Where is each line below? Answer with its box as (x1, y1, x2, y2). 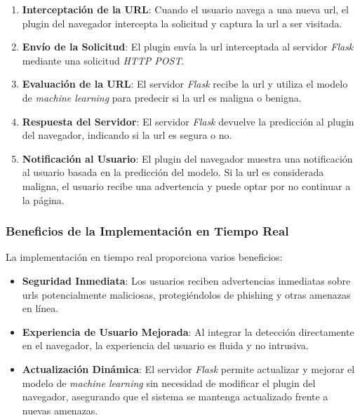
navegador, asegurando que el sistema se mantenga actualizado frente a (22, 389, 328, 404)
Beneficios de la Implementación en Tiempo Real (6, 222, 289, 240)
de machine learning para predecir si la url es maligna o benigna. (22, 90, 302, 104)
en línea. (22, 301, 59, 316)
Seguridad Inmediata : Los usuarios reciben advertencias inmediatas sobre (22, 273, 351, 287)
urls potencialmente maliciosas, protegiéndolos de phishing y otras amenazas (22, 287, 351, 302)
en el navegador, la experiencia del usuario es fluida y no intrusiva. (22, 338, 309, 353)
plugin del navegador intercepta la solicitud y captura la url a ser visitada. (22, 15, 342, 30)
